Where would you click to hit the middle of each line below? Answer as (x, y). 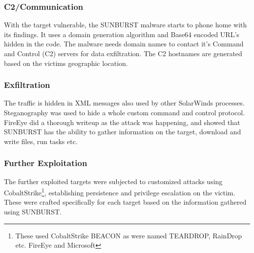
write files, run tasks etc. (41, 141)
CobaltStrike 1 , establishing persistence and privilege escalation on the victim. (120, 192)
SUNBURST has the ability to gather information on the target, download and (123, 132)
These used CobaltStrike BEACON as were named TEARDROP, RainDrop (129, 235)
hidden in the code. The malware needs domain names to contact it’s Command (124, 44)
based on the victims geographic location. (66, 63)
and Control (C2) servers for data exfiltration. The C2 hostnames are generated (123, 53)
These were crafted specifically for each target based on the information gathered (125, 202)
